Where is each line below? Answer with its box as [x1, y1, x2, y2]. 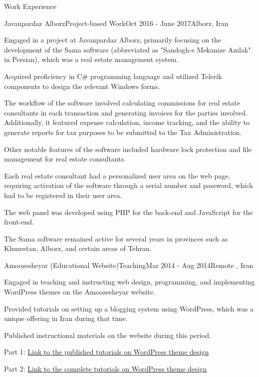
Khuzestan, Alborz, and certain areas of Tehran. [4, 243, 152, 253]
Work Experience [4, 1, 56, 11]
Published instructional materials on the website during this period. [4, 329, 211, 340]
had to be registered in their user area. [4, 189, 122, 200]
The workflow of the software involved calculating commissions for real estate [4, 97, 240, 108]
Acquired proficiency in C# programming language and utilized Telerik [4, 70, 222, 81]
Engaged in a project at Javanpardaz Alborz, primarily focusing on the [4, 34, 222, 45]
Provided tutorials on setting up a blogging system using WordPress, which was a [4, 303, 254, 313]
